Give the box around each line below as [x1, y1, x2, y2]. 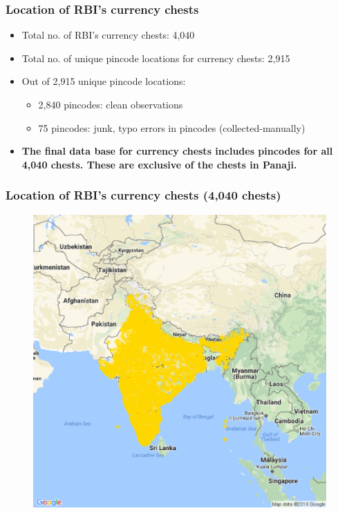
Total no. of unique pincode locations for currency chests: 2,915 [21, 50, 290, 65]
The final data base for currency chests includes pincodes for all [21, 144, 333, 158]
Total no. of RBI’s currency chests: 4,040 [21, 28, 195, 42]
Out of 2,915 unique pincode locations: [21, 74, 186, 88]
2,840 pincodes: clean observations [38, 97, 183, 111]
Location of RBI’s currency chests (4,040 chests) [6, 186, 281, 204]
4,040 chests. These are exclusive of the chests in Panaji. [21, 157, 297, 171]
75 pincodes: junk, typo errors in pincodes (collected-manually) [38, 120, 306, 135]
